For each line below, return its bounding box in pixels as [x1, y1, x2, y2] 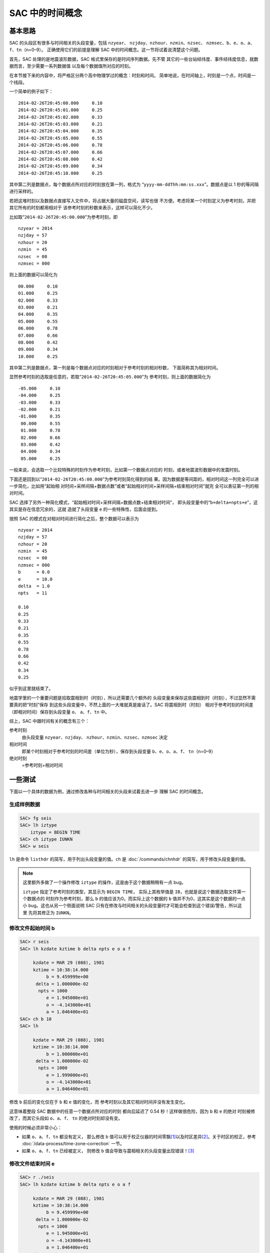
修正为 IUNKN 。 [41, 910, 74, 916]
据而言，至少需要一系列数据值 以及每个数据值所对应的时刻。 [9, 63, 133, 69]
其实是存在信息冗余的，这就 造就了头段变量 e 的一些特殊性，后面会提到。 [9, 506, 160, 512]
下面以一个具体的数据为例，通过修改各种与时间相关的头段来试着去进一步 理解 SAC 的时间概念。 [9, 788, 206, 794]
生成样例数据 [9, 801, 40, 808]
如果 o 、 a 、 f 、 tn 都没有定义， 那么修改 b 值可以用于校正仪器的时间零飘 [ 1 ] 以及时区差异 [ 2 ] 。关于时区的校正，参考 [21, 1134, 256, 1140]
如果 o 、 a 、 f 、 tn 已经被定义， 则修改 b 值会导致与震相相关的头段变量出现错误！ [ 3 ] [21, 1148, 194, 1154]
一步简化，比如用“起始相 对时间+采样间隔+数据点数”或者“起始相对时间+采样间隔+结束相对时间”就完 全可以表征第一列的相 [9, 483, 259, 489]
